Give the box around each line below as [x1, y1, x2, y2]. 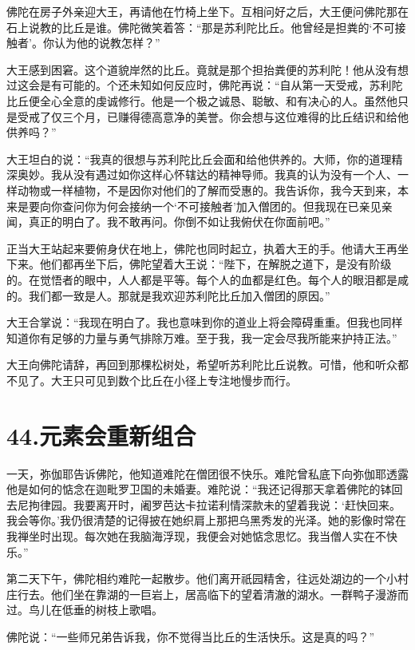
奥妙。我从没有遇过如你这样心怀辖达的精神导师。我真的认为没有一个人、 [17, 166, 397, 183]
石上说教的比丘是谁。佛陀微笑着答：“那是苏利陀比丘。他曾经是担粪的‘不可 [6, 18, 395, 35]
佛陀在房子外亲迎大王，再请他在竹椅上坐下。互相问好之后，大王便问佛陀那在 [6, 3, 409, 19]
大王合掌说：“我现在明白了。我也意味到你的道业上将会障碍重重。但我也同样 [6, 314, 403, 331]
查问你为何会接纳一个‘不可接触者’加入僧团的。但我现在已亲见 [61, 197, 381, 214]
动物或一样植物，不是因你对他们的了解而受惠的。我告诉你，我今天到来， [17, 181, 397, 198]
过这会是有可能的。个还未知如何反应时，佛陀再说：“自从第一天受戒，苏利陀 [6, 77, 403, 93]
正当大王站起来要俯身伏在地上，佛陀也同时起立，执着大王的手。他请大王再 [6, 240, 397, 256]
